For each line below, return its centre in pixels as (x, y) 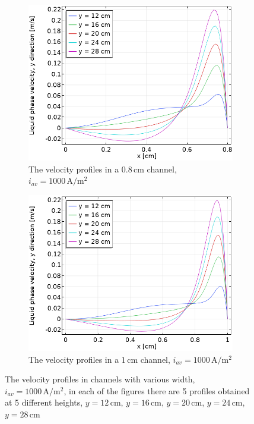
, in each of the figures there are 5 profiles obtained (157, 390)
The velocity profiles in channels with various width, (100, 379)
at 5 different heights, (44, 402)
